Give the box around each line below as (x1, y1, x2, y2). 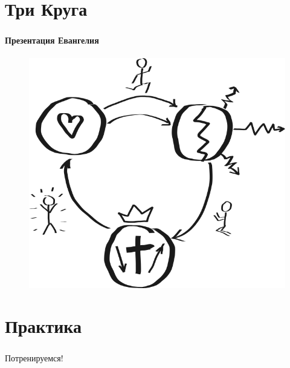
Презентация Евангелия (5, 34, 99, 47)
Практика (5, 314, 82, 338)
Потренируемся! (5, 351, 63, 364)
